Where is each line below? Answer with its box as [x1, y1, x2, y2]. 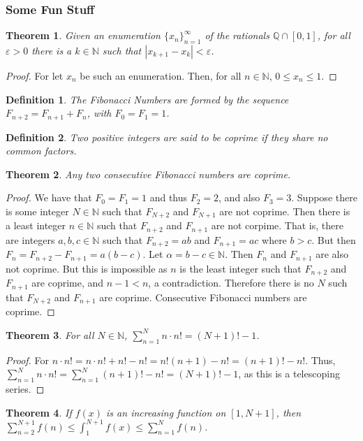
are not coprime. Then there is [219, 204, 350, 219]
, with [87, 106, 112, 120]
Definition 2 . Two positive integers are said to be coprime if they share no [6, 129, 328, 144]
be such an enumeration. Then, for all [80, 68, 242, 83]
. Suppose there [291, 190, 357, 205]
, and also [218, 190, 260, 205]
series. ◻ [6, 381, 45, 396]
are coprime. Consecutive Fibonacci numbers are [99, 289, 307, 304]
